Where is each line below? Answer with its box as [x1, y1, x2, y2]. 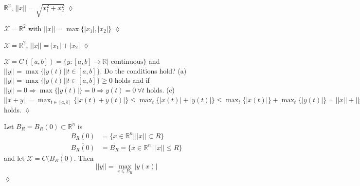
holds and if [114, 75, 150, 85]
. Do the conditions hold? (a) [100, 65, 187, 75]
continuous [110, 58, 144, 66]
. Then [74, 153, 94, 163]
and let [4, 153, 25, 163]
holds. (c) [146, 84, 175, 94]
